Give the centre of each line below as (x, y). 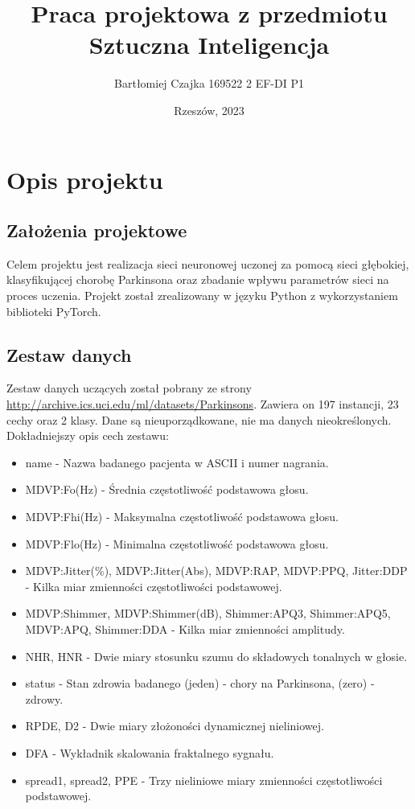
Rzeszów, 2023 (209, 110)
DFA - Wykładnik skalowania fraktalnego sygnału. (150, 752)
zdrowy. (44, 698)
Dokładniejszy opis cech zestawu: (88, 435)
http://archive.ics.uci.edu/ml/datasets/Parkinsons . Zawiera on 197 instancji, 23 (203, 404)
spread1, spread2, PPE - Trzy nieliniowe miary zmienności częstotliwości (204, 780)
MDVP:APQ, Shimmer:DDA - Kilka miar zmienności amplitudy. (185, 629)
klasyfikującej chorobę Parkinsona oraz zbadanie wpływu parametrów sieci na (198, 279)
